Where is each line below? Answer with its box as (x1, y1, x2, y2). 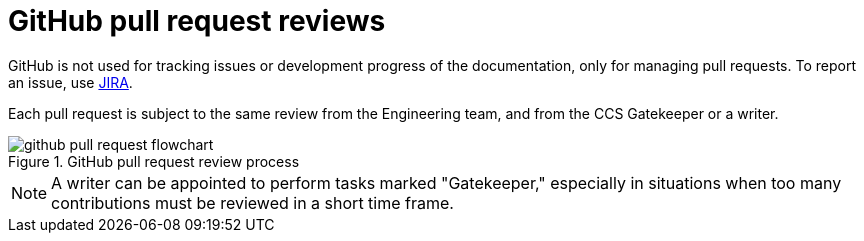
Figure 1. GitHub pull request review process (8, 152, 300, 170)
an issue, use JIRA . (8, 73, 133, 91)
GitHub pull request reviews (8, 4, 386, 38)
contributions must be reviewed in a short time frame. (51, 192, 454, 213)
